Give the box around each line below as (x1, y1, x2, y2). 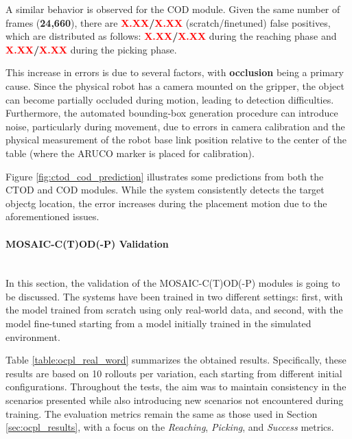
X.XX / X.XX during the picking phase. (5, 42, 177, 56)
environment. (5, 329, 60, 344)
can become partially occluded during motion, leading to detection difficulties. (5, 92, 334, 106)
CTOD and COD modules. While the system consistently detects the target (5, 182, 325, 197)
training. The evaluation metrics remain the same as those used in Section (5, 406, 318, 420)
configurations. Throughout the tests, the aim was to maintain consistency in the (5, 379, 347, 394)
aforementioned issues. (5, 209, 99, 224)
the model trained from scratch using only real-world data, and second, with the (5, 302, 343, 317)
